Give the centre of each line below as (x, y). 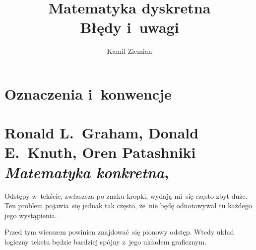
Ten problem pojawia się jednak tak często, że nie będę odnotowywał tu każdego (128, 205)
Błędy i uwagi (129, 27)
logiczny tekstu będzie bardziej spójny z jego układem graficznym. (106, 241)
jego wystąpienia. (31, 215)
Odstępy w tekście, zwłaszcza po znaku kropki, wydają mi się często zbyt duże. (126, 195)
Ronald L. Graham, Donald (102, 133)
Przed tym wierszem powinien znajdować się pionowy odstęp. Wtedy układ (119, 232)
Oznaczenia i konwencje (88, 93)
